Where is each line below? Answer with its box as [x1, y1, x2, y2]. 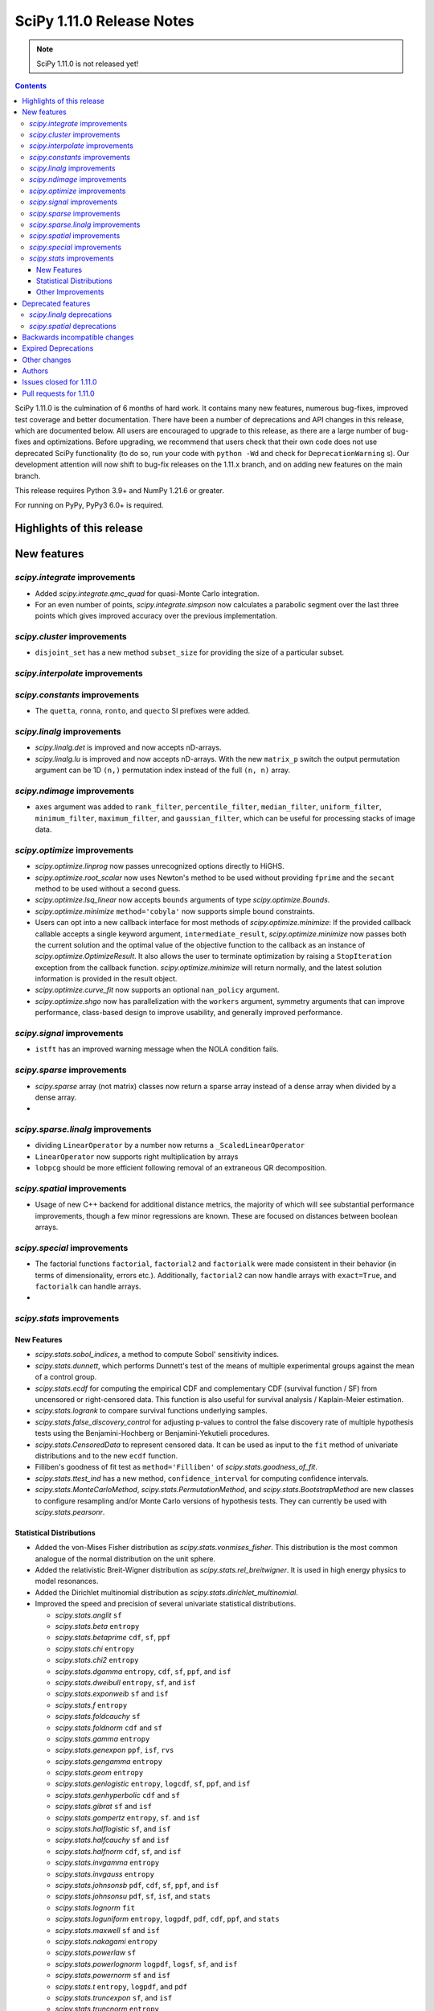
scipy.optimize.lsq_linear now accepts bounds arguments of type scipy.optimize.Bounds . [35, 895, 330, 905]
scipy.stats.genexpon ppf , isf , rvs [55, 1746, 174, 1755]
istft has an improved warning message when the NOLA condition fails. [35, 1044, 279, 1054]
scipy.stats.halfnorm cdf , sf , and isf [55, 1846, 182, 1856]
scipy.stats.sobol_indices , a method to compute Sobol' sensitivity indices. [35, 1350, 280, 1359]
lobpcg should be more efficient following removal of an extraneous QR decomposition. [35, 1163, 327, 1173]
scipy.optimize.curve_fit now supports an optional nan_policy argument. [35, 985, 280, 995]
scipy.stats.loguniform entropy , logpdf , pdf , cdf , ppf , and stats [55, 1914, 280, 1924]
